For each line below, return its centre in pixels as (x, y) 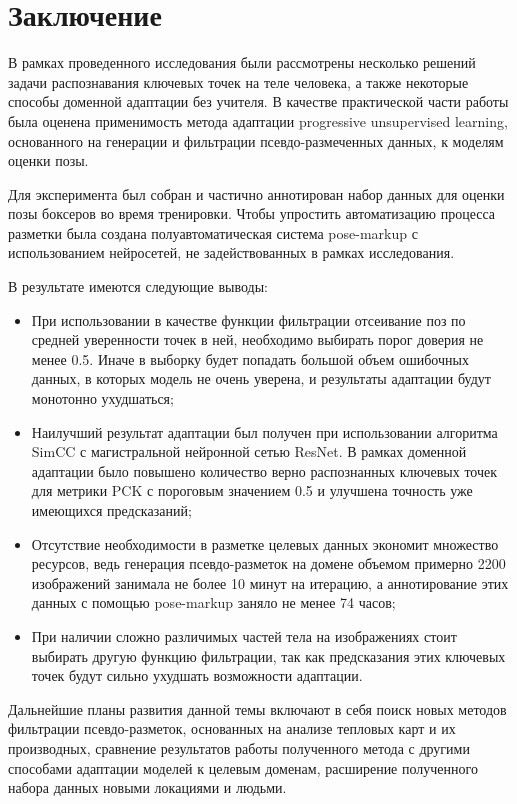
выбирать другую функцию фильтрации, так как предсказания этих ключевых (268, 655)
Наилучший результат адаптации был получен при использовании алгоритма (264, 431)
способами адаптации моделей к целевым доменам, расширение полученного (243, 767)
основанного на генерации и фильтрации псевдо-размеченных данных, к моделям (256, 140)
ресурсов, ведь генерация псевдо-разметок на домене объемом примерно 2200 (268, 563)
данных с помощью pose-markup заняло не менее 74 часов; (213, 602)
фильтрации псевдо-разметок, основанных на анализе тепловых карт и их (232, 728)
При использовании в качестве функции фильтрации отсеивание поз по (248, 319)
